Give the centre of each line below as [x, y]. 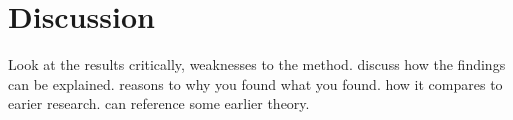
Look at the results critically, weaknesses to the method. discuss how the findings [257, 64]
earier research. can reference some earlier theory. [159, 103]
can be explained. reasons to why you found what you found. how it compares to [255, 83]
